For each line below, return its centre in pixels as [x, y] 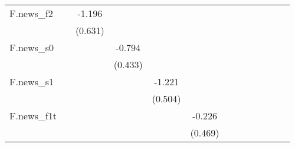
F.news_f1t [33, 116]
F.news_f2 [31, 13]
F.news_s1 [32, 81]
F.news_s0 [32, 47]
